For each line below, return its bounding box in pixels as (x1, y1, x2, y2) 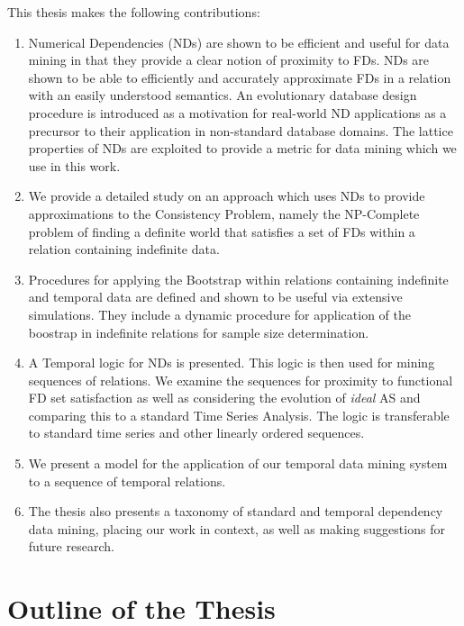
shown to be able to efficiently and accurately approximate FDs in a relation (28, 68, 451, 86)
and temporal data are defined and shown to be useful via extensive (28, 287, 403, 306)
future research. (28, 537, 114, 556)
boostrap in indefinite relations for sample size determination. (28, 322, 369, 341)
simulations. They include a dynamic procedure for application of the (28, 304, 411, 323)
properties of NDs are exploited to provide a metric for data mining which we (28, 139, 457, 158)
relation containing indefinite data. (28, 240, 220, 259)
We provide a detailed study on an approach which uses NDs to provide (28, 186, 425, 205)
